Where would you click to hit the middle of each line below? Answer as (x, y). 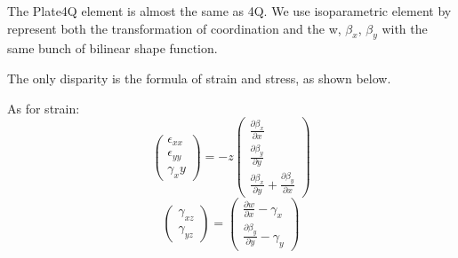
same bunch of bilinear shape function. (112, 48)
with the (405, 28)
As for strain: (44, 108)
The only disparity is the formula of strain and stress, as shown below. (199, 78)
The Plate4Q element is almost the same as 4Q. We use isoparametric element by (229, 11)
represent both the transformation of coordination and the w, (174, 28)
